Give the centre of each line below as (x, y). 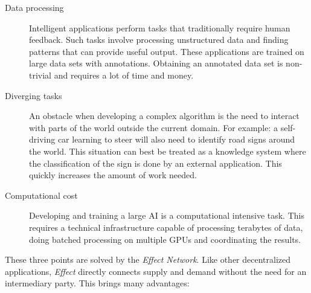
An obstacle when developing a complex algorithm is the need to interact (164, 116)
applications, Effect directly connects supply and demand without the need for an (156, 271)
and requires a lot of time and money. (124, 75)
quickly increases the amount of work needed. (113, 175)
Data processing (34, 7)
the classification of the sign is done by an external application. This (155, 163)
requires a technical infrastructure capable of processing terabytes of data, (166, 227)
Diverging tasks (34, 95)
